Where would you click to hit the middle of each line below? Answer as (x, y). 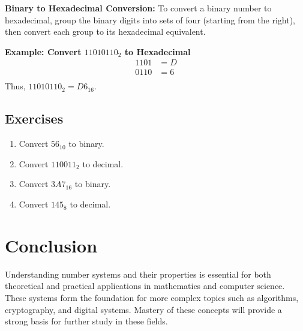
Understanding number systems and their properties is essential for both (138, 274)
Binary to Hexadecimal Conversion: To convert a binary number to (138, 8)
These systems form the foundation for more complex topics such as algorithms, (152, 297)
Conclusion (51, 245)
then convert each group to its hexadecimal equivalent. (105, 31)
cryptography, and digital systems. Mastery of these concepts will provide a (143, 309)
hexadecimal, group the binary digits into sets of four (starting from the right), (150, 19)
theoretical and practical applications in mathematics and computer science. (145, 286)
